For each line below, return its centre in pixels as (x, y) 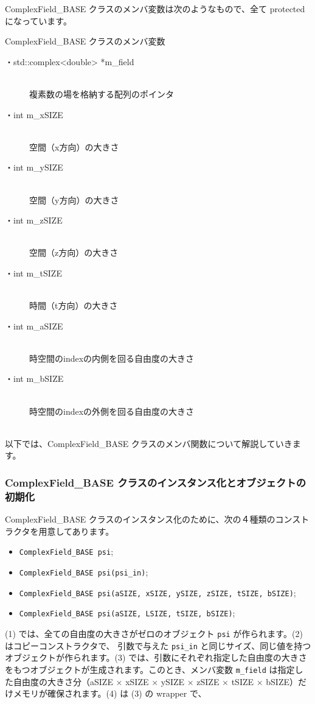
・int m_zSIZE (34, 220)
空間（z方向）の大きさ (74, 252)
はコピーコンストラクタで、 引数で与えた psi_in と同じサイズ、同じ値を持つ (158, 645)
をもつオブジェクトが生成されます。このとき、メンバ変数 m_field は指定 (150, 669)
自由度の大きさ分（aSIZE (63, 681)
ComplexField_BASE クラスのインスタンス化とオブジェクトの (155, 482)
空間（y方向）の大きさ (74, 199)
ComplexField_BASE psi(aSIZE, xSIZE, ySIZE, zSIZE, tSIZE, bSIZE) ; (157, 592)
